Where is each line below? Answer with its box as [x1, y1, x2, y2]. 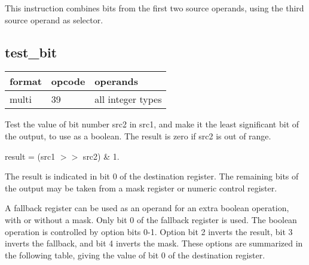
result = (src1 [5, 150, 56, 162]
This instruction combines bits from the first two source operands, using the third [5, 2, 304, 14]
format [10, 74, 42, 89]
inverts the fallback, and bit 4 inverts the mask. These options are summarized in [5, 237, 303, 249]
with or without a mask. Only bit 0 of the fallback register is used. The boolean [5, 213, 297, 226]
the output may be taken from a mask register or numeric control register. [5, 181, 277, 194]
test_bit [5, 42, 57, 61]
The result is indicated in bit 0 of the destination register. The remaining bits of [5, 170, 299, 182]
